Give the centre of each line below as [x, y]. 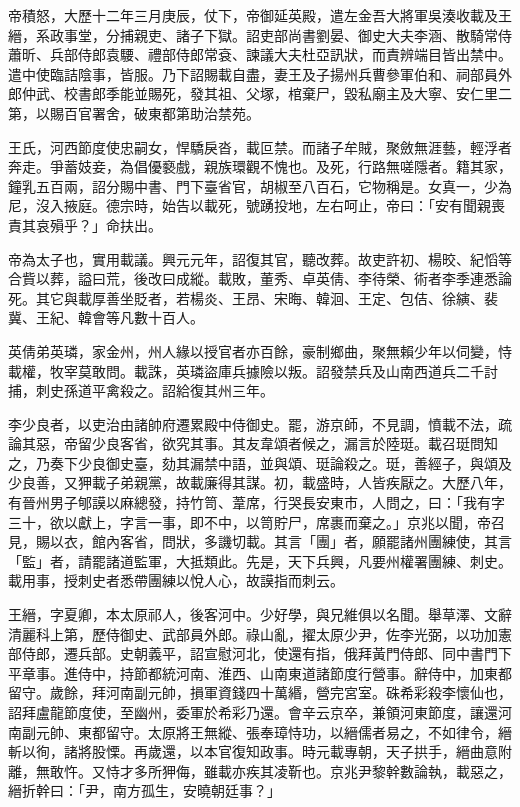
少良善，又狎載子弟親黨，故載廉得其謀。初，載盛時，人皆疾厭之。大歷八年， [260, 482]
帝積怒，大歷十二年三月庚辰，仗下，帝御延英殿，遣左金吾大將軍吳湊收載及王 [260, 15]
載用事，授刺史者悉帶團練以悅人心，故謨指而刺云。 [176, 580]
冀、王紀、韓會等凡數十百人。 [106, 317]
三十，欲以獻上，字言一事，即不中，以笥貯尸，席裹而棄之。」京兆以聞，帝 [249, 521]
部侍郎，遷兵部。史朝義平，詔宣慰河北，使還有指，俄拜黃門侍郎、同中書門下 [260, 653]
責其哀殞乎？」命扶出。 [85, 224]
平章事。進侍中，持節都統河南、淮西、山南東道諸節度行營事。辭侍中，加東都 [260, 672]
